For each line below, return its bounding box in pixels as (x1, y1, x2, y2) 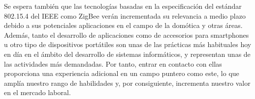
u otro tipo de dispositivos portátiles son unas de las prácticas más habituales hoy (4, 39, 252, 49)
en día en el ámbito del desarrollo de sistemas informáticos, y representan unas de (4, 49, 251, 59)
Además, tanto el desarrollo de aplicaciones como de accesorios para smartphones (4, 29, 249, 40)
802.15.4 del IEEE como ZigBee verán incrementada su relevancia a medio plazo (4, 10, 246, 21)
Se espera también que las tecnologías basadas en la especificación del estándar (4, 1, 242, 11)
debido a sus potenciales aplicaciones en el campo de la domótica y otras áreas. (4, 20, 243, 30)
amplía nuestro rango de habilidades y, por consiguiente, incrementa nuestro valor (4, 77, 251, 88)
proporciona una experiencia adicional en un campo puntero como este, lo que (4, 68, 239, 78)
